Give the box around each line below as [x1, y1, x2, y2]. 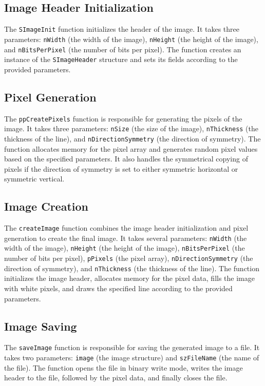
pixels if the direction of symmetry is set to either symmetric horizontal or [4, 163, 238, 174]
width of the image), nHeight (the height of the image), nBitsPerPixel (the [4, 242, 245, 253]
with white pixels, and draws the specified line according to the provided [4, 283, 233, 294]
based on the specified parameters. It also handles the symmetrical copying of [4, 153, 248, 164]
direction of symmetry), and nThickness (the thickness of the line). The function [4, 262, 259, 273]
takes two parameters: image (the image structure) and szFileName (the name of [4, 352, 259, 363]
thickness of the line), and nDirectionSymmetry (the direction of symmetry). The [4, 133, 261, 144]
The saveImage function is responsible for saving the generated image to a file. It [4, 342, 260, 353]
